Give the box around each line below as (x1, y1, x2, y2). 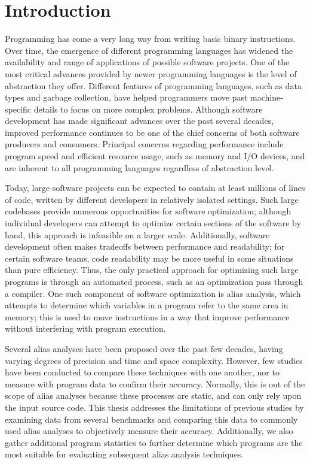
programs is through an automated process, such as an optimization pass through (5, 275, 303, 287)
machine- (250, 91, 283, 104)
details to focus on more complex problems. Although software (33, 102, 263, 115)
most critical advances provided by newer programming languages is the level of (5, 67, 297, 80)
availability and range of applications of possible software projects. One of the (5, 56, 290, 68)
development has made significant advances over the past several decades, (5, 114, 274, 127)
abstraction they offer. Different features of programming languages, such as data (5, 79, 302, 92)
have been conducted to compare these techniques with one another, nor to (5, 366, 280, 378)
